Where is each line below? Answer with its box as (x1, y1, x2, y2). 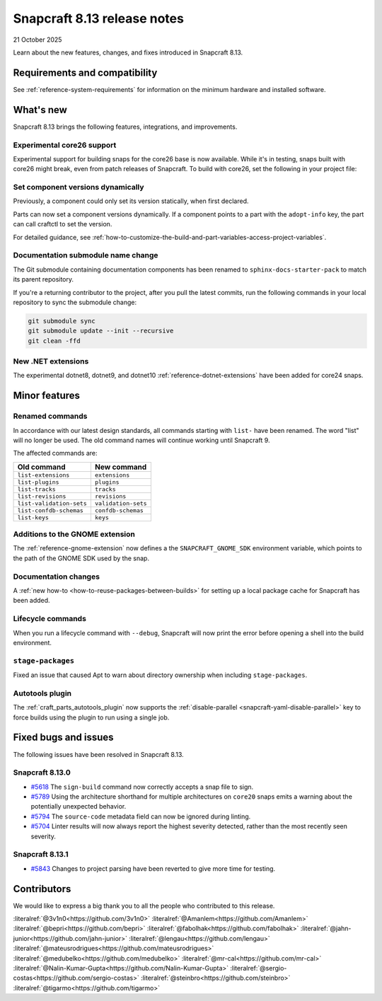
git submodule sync (28, 317, 95, 325)
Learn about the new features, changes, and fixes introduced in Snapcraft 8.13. (13, 48, 243, 57)
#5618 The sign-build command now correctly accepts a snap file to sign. (30, 782, 254, 791)
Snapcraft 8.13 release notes (13, 11, 184, 26)
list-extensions (17, 471, 70, 479)
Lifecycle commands (13, 614, 86, 624)
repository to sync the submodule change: (13, 298, 137, 306)
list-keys (17, 514, 50, 521)
